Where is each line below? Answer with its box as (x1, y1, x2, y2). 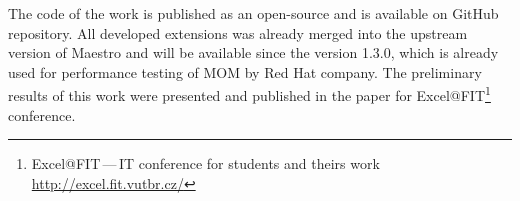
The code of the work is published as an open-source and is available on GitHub (8, 3, 499, 23)
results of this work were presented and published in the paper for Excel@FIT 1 (8, 82, 491, 106)
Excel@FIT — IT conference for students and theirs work (31, 153, 380, 174)
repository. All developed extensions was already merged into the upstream (8, 22, 468, 43)
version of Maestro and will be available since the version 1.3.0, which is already (8, 42, 499, 63)
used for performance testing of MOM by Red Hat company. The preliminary (8, 61, 482, 82)
